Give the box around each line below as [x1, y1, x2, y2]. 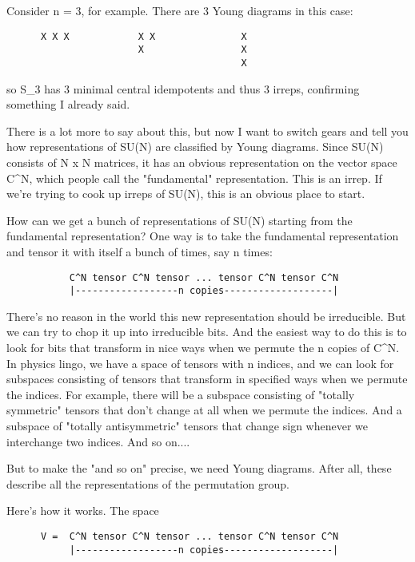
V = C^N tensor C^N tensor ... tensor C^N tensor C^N [40, 530, 339, 542]
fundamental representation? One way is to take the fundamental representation [6, 228, 399, 244]
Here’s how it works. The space [6, 502, 159, 519]
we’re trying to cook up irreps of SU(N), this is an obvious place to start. [6, 185, 365, 202]
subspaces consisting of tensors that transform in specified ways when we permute [6, 370, 408, 387]
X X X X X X [40, 30, 247, 42]
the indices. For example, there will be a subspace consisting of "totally [6, 386, 355, 402]
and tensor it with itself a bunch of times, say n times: [6, 243, 273, 259]
